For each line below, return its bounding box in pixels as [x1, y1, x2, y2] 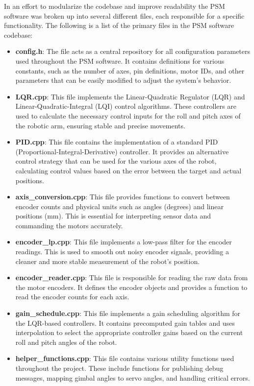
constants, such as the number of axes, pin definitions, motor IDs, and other [15, 65, 245, 75]
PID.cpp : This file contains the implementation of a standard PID [15, 137, 218, 147]
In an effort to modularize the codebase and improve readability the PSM [4, 1, 225, 11]
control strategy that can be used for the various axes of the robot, [15, 156, 217, 166]
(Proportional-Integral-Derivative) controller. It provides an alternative [15, 146, 229, 156]
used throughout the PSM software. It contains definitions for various [15, 55, 225, 66]
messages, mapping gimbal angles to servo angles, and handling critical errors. [15, 372, 250, 383]
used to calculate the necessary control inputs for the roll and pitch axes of [15, 110, 241, 121]
